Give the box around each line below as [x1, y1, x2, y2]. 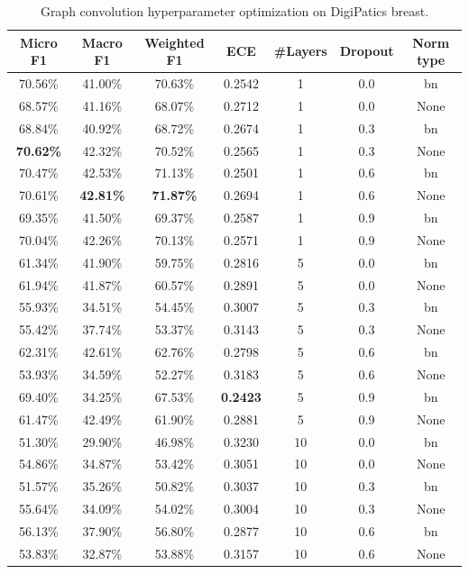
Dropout [339, 41, 394, 60]
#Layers [273, 41, 327, 60]
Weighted [144, 32, 205, 51]
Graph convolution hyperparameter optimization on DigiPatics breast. [40, 2, 429, 20]
